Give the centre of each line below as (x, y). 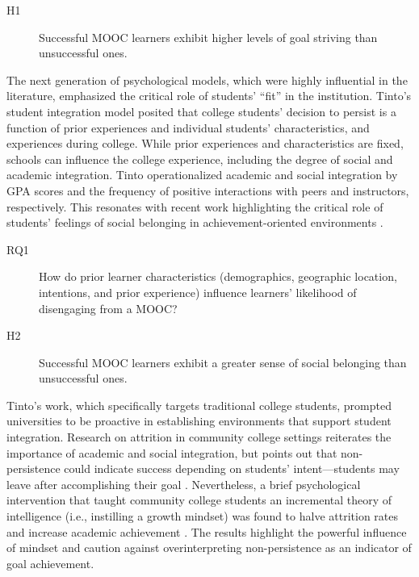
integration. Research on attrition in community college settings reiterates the (199, 437)
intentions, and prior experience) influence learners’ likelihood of (198, 292)
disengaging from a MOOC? (108, 308)
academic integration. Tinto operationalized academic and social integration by (202, 175)
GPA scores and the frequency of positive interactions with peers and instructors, (208, 190)
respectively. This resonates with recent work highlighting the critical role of (195, 206)
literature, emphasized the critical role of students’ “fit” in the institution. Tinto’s (209, 96)
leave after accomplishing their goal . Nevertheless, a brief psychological (184, 484)
